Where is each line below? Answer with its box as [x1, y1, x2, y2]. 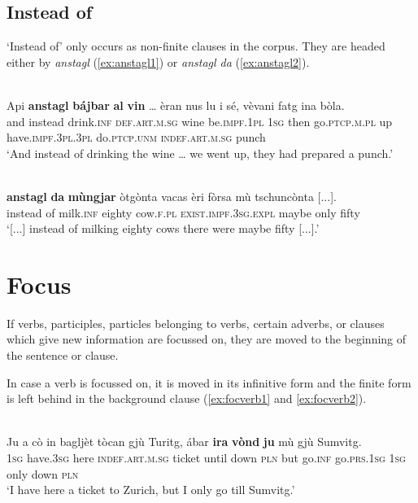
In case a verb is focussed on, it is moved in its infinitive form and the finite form [7, 374, 411, 391]
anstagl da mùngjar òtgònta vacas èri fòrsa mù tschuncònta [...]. [7, 187, 337, 204]
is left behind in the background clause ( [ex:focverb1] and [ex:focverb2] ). [7, 390, 367, 407]
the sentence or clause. [7, 347, 119, 364]
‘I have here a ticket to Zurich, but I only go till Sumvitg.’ [7, 481, 295, 498]
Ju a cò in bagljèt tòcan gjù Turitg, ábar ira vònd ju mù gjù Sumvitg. [7, 433, 362, 450]
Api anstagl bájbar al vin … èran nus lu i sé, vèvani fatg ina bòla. [7, 96, 345, 113]
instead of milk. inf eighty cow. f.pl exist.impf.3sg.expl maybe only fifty [7, 203, 360, 221]
